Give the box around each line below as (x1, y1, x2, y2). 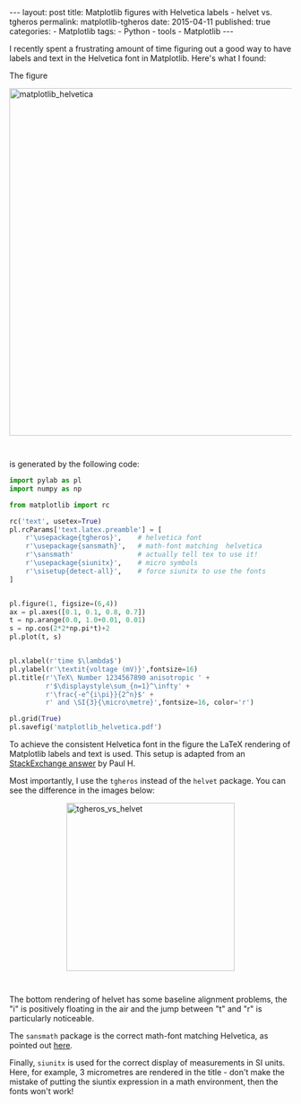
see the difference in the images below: (9, 785, 155, 795)
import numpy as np (9, 484, 82, 493)
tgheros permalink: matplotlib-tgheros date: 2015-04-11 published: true (9, 16, 271, 27)
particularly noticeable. (9, 1013, 95, 1023)
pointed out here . (9, 1040, 73, 1050)
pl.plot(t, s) (9, 632, 63, 642)
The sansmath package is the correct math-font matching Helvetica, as (9, 1030, 269, 1041)
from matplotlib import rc (9, 500, 110, 509)
